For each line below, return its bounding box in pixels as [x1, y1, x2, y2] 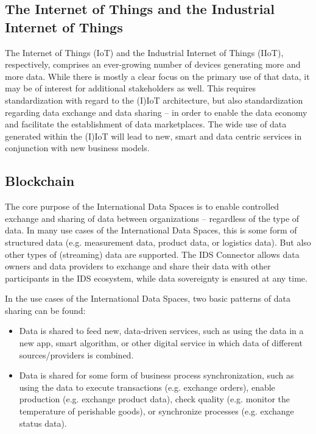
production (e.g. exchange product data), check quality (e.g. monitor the [19, 393, 290, 405]
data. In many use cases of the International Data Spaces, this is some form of [5, 224, 297, 237]
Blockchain [5, 171, 75, 190]
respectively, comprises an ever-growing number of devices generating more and [5, 58, 301, 71]
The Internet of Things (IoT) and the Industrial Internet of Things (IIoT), [5, 46, 284, 59]
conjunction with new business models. [5, 141, 150, 154]
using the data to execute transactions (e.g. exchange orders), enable [19, 380, 275, 393]
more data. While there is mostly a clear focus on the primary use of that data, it [5, 69, 310, 82]
